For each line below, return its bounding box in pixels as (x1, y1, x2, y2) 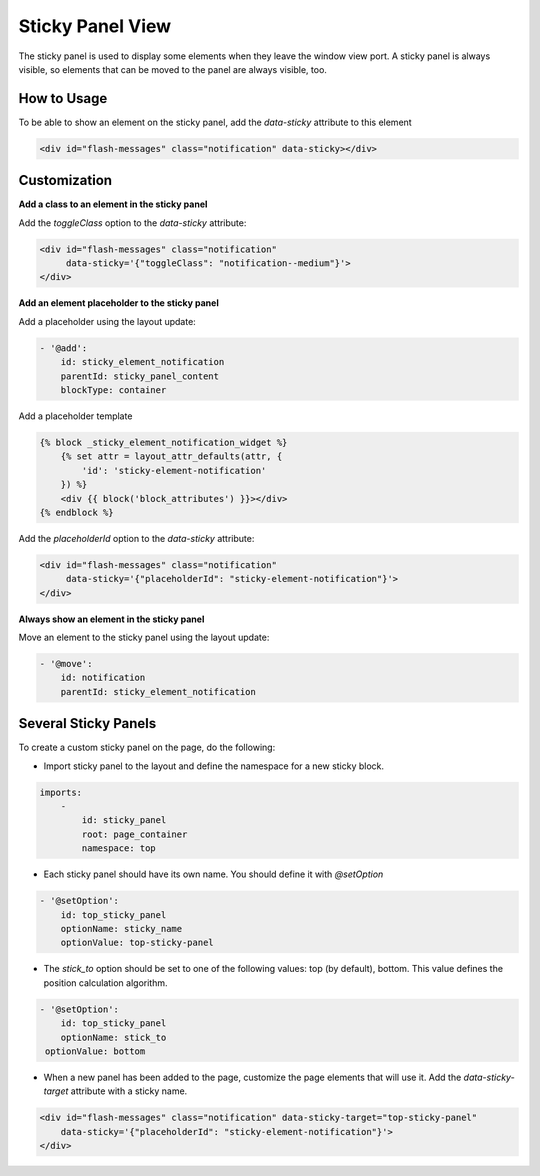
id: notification (60, 672, 146, 684)
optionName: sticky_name (60, 923, 183, 935)
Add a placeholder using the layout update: (18, 315, 197, 327)
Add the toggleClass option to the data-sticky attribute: (18, 216, 247, 229)
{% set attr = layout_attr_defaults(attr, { (60, 451, 283, 462)
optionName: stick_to (60, 1031, 167, 1043)
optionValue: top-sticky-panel (60, 937, 214, 949)
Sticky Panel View (18, 15, 172, 37)
